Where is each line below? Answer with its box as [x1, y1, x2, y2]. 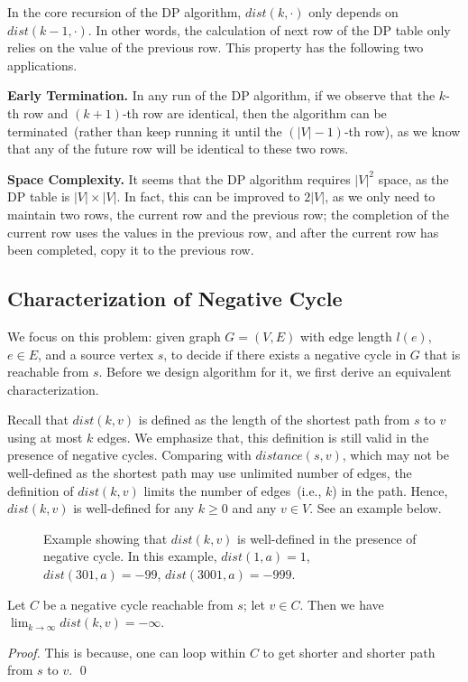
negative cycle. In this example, [43, 547, 217, 565]
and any [232, 499, 277, 518]
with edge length [299, 326, 392, 345]
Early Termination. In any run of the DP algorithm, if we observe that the [7, 86, 436, 105]
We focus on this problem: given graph [7, 326, 221, 345]
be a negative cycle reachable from [42, 594, 234, 613]
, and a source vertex [37, 344, 154, 363]
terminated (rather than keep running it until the [7, 121, 282, 140]
